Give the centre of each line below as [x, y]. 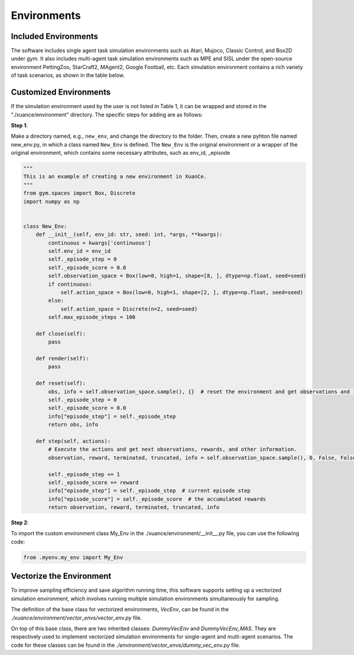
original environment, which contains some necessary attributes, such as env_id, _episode [120, 153]
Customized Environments [61, 92]
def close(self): [61, 333]
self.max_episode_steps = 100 [92, 317]
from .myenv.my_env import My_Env [73, 557]
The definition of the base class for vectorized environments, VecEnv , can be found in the [120, 610]
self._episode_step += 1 [84, 474]
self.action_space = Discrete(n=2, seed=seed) [129, 309]
